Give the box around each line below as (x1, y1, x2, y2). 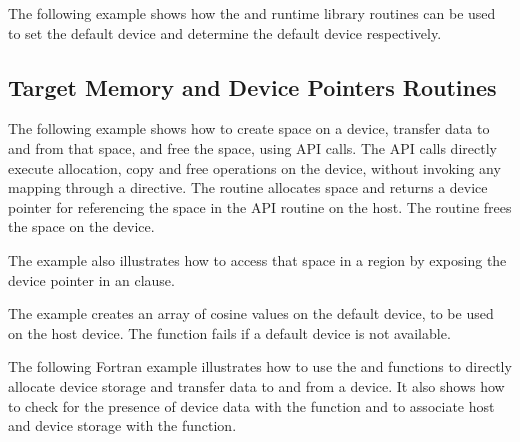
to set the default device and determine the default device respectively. (8, 22, 442, 43)
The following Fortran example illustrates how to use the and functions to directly (8, 356, 512, 377)
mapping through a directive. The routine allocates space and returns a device (8, 177, 488, 198)
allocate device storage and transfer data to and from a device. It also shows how (8, 375, 505, 396)
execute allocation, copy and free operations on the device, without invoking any (8, 157, 501, 178)
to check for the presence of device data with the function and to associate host (8, 395, 495, 416)
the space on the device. (8, 216, 155, 237)
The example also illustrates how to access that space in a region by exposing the (8, 249, 507, 270)
